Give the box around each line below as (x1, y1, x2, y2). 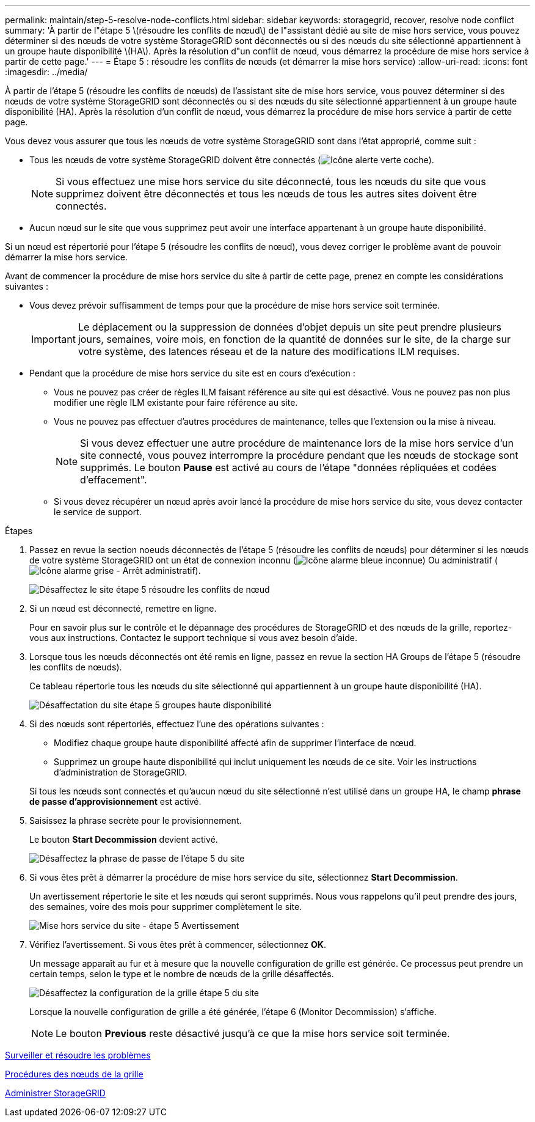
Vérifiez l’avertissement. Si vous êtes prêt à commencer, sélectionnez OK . (29, 939, 326, 950)
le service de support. (54, 507, 142, 517)
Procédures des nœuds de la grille (5, 1069, 144, 1079)
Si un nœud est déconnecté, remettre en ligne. (29, 603, 217, 614)
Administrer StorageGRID (5, 1088, 106, 1098)
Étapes (5, 526, 33, 536)
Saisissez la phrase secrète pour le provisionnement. (29, 815, 242, 826)
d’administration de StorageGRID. (54, 767, 187, 777)
